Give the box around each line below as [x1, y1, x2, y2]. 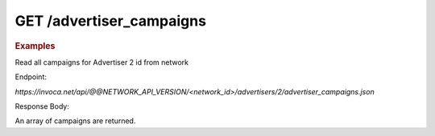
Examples [14, 40, 56, 51]
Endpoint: [14, 72, 48, 82]
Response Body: [14, 101, 70, 111]
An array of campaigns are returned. [14, 116, 136, 126]
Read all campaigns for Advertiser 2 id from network [14, 57, 189, 67]
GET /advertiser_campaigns [14, 12, 207, 30]
